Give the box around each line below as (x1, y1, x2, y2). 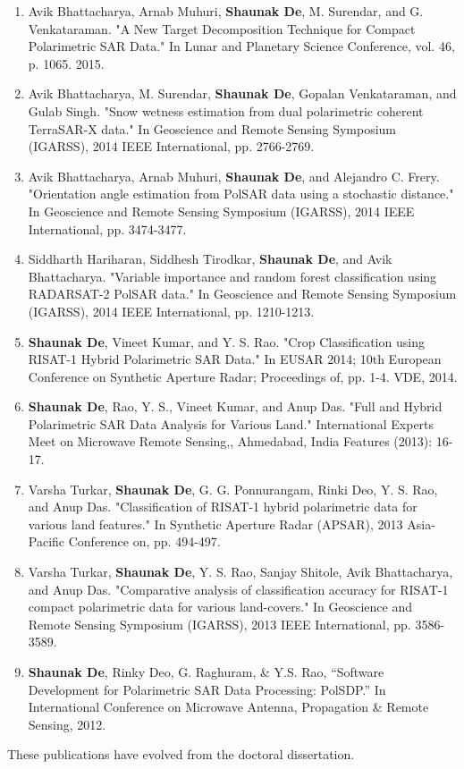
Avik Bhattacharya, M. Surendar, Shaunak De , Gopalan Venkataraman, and (28, 84, 457, 103)
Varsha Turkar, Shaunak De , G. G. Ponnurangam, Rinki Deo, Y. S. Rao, (28, 479, 438, 498)
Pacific (28, 532, 65, 551)
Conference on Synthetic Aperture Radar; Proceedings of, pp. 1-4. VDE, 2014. (28, 367, 458, 385)
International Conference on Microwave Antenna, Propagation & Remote (28, 697, 429, 716)
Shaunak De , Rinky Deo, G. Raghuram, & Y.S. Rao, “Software (28, 663, 384, 680)
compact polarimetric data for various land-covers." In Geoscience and (28, 597, 413, 616)
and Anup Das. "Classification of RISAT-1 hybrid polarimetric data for (28, 497, 418, 516)
